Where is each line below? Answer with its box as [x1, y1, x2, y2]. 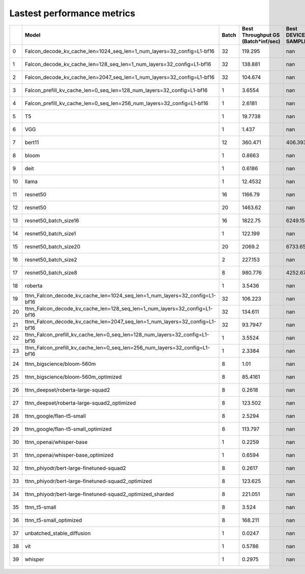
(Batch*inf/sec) [241, 38, 281, 45]
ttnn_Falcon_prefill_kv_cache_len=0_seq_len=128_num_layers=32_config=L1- [24, 331, 209, 338]
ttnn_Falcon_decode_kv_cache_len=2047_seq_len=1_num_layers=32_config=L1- [24, 318, 216, 325]
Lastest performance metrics [9, 8, 136, 19]
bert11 [24, 139, 39, 146]
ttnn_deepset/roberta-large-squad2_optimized [24, 399, 136, 406]
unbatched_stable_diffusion [24, 529, 91, 536]
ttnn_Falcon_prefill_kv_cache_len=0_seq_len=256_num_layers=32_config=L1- [24, 344, 210, 351]
